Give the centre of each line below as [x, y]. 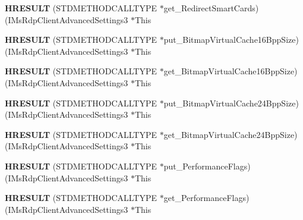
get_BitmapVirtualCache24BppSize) [231, 134]
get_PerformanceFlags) [206, 198]
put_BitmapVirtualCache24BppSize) [231, 103]
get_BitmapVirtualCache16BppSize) [231, 71]
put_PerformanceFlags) [207, 166]
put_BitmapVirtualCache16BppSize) [231, 40]
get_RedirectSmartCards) [211, 8]
